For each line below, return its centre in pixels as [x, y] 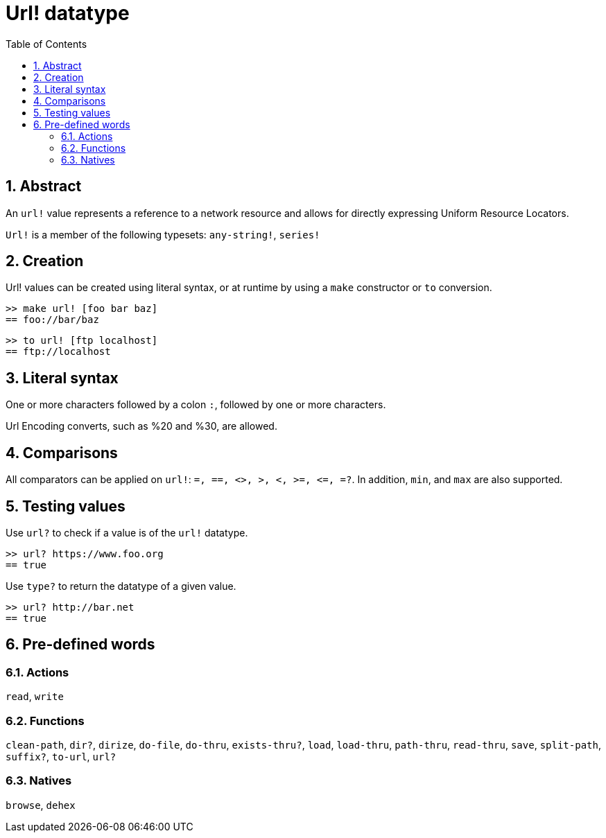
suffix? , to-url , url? [61, 756]
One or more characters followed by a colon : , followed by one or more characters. [196, 405]
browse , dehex [41, 805]
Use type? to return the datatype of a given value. [121, 586]
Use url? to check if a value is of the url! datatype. [127, 532]
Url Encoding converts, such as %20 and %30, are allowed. [141, 426]
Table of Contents [46, 44]
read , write [35, 697]
